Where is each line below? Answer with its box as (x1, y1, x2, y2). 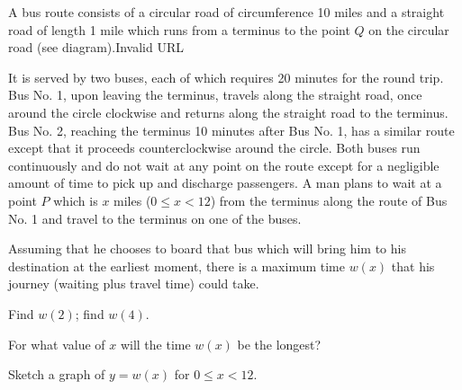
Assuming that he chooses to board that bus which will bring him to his (8, 239, 406, 258)
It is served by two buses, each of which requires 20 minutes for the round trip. (8, 67, 444, 86)
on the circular (368, 20, 449, 39)
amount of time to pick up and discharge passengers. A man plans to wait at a (8, 173, 442, 192)
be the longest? (237, 334, 322, 353)
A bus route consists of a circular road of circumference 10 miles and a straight (8, 3, 445, 21)
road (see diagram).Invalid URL (8, 38, 184, 57)
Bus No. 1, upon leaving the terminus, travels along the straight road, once (8, 85, 422, 104)
